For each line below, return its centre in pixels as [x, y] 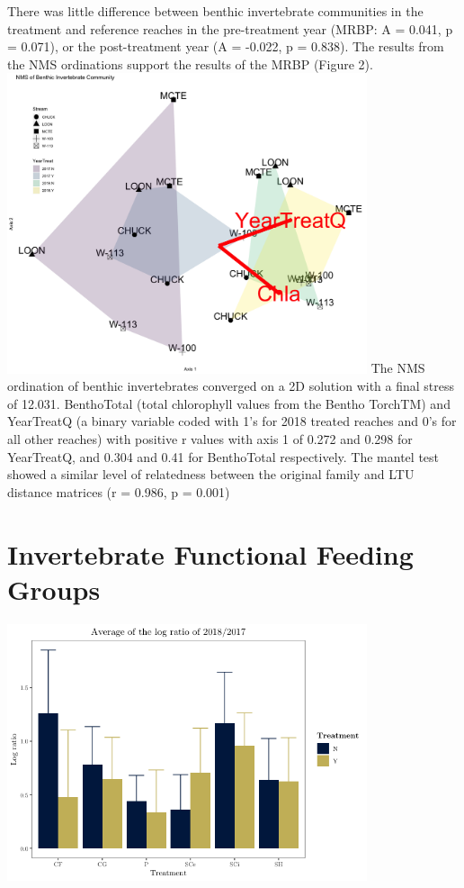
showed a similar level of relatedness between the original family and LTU [211, 474]
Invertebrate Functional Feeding [210, 553]
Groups [54, 589]
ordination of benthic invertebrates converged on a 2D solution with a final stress [231, 386]
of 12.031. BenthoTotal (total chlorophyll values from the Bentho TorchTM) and [229, 403]
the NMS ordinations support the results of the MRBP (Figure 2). [190, 63]
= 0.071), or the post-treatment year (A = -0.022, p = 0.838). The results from [226, 46]
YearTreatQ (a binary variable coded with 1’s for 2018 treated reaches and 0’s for [232, 421]
